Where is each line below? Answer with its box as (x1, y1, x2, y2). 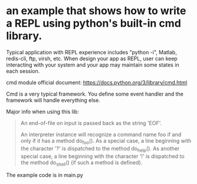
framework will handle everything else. (6, 96, 100, 104)
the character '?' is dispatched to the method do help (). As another (20, 144, 180, 153)
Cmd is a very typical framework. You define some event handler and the (6, 90, 184, 97)
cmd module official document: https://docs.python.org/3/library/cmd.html (6, 78, 188, 86)
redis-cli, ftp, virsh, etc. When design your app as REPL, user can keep (6, 55, 178, 62)
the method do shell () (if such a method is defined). (20, 159, 143, 167)
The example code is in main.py (6, 172, 84, 179)
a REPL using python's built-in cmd (6, 17, 182, 30)
